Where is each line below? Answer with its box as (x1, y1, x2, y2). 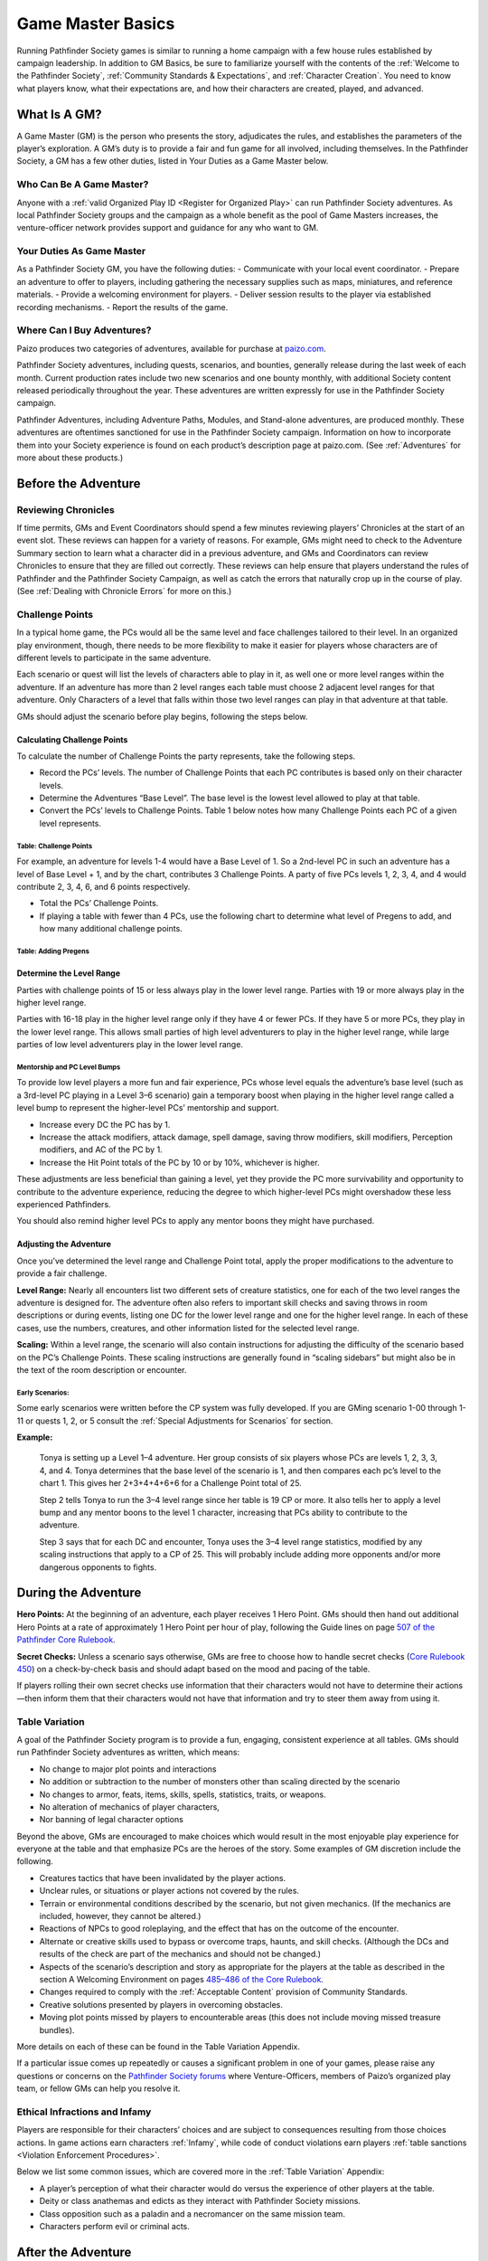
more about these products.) (16, 452, 124, 463)
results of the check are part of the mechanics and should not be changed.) (39, 1949, 321, 1960)
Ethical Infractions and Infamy (16, 2105, 152, 2118)
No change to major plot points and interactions (39, 1764, 217, 1774)
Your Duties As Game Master (16, 245, 146, 258)
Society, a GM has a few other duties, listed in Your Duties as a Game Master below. (16, 156, 329, 166)
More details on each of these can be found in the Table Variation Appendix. (16, 2040, 301, 2052)
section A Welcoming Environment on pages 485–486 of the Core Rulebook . (39, 1974, 324, 1984)
